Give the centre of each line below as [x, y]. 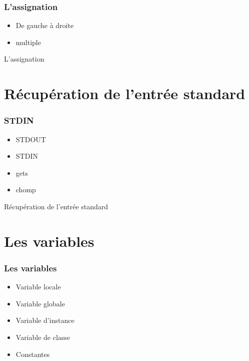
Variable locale [38, 287]
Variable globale [40, 303]
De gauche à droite [45, 25]
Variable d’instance [45, 320]
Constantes [33, 354]
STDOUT [31, 139]
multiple [28, 42]
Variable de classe [43, 337]
